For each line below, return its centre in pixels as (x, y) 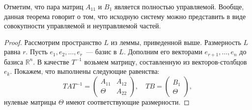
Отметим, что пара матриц (44, 6)
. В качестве (51, 61)
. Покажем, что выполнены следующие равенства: (85, 71)
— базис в (101, 52)
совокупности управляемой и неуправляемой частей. (83, 26)
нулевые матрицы (30, 102)
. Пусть (37, 52)
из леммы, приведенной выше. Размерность (176, 42)
